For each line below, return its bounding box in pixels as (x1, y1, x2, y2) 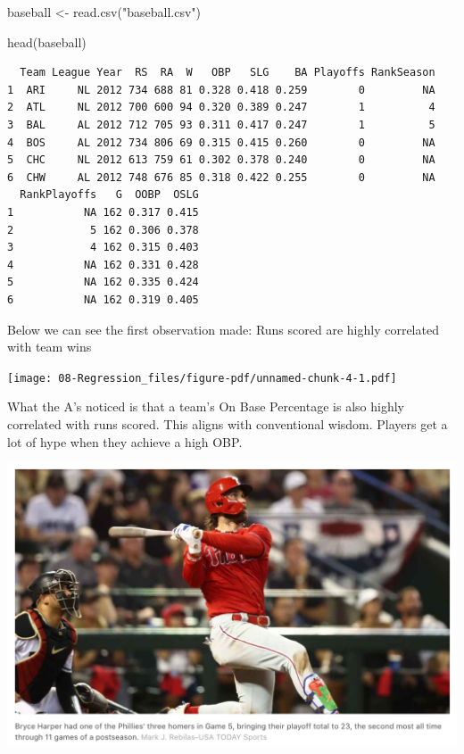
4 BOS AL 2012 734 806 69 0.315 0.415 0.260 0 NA (7, 136, 435, 149)
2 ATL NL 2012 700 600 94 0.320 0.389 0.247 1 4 (7, 101, 435, 114)
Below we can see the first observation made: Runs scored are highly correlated (7, 319, 439, 338)
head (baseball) (7, 32, 87, 51)
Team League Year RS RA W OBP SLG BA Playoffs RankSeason (20, 66, 435, 79)
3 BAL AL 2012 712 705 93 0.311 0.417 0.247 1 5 (7, 118, 435, 131)
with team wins (7, 337, 92, 356)
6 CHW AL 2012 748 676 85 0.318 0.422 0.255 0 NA (7, 170, 435, 184)
